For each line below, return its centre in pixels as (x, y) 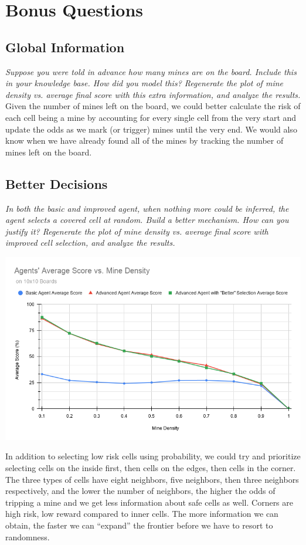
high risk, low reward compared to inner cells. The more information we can (142, 514)
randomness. (28, 536)
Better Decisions (57, 183)
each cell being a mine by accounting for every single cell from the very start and (151, 117)
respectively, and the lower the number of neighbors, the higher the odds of (140, 491)
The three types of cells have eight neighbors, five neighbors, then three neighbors (152, 479)
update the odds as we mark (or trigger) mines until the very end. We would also (151, 129)
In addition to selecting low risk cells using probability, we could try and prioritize (153, 456)
